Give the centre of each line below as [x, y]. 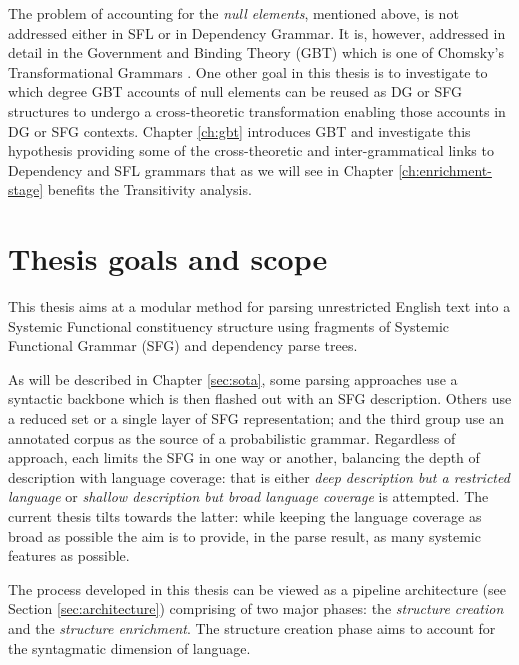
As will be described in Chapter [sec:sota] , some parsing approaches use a [233, 378]
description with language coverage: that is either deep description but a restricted [259, 476]
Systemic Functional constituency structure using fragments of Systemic [228, 325]
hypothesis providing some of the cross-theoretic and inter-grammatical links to [251, 150]
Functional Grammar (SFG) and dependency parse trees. [183, 345]
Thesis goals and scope [168, 258]
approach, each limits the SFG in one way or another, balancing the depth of [244, 457]
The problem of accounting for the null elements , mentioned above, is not [233, 13]
